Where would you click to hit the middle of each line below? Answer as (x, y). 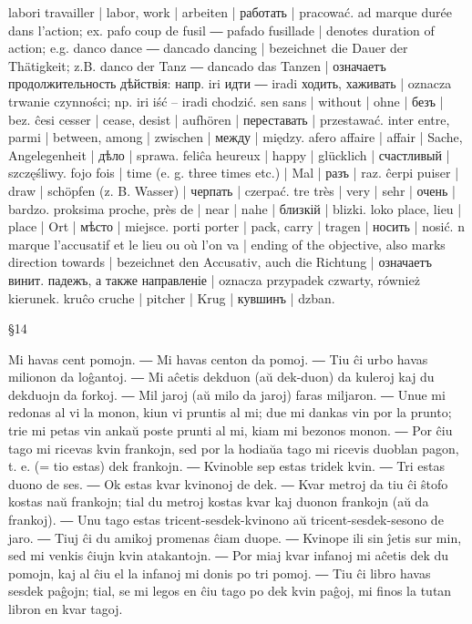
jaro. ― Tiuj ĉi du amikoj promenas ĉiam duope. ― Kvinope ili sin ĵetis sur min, (235, 537)
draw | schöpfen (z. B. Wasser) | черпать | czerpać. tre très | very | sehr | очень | (232, 190)
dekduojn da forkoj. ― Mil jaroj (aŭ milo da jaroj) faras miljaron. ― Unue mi (227, 394)
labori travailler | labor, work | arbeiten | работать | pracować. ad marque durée (230, 12)
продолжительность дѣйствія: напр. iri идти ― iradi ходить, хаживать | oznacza (230, 83)
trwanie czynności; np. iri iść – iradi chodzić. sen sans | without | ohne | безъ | (226, 101)
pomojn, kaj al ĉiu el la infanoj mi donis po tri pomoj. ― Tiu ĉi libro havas (220, 573)
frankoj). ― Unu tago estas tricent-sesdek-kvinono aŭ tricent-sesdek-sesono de (226, 520)
